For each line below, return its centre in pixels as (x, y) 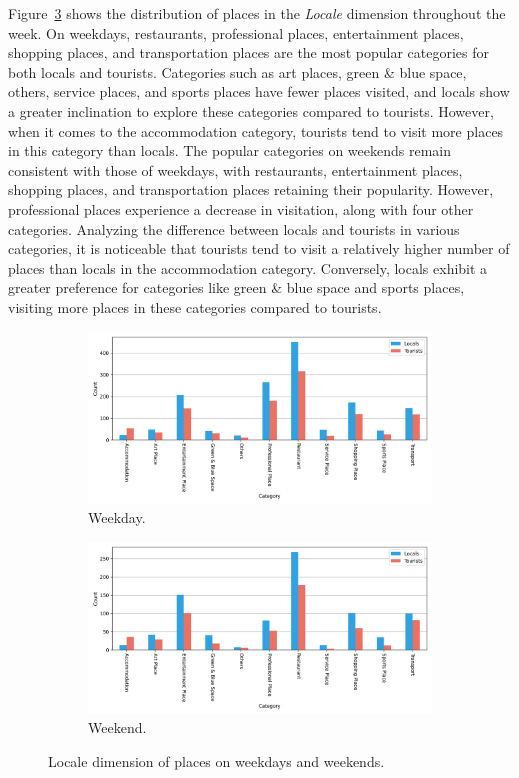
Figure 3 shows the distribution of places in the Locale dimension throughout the (257, 13)
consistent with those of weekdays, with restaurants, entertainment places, (235, 169)
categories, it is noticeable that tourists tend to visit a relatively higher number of (259, 248)
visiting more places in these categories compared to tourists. (195, 306)
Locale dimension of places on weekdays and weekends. (216, 760)
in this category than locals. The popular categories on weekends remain (230, 150)
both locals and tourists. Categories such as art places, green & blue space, (237, 71)
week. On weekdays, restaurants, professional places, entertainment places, (236, 32)
